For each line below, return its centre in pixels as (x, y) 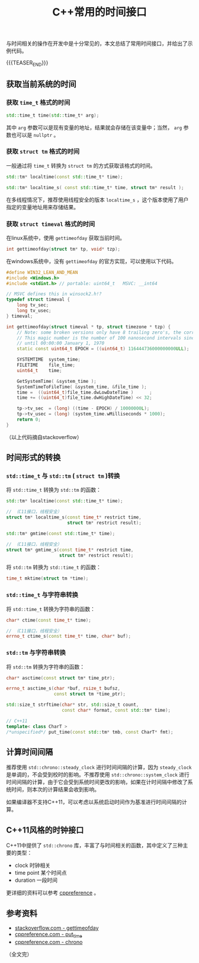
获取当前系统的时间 (41, 84)
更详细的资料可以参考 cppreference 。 (53, 893)
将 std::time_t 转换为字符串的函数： (51, 609)
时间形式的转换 (33, 458)
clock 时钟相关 (33, 865)
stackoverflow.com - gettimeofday (57, 927)
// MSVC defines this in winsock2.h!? (54, 294)
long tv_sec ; (33, 305)
